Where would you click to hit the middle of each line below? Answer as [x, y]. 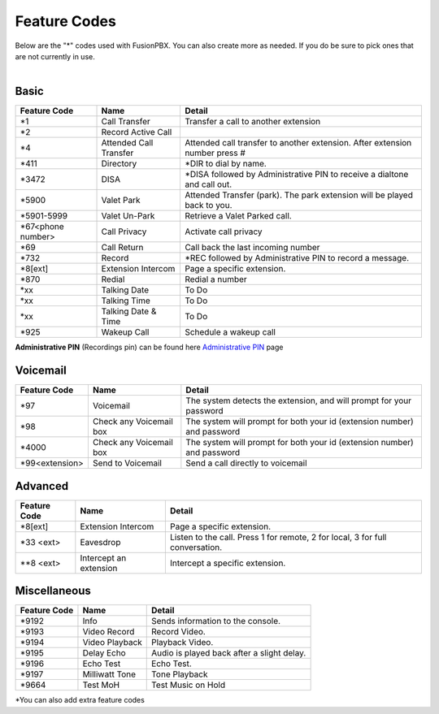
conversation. [196, 547]
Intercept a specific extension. [228, 563]
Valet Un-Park [128, 216]
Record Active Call [137, 132]
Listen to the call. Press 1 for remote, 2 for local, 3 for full [278, 537]
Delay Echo [104, 653]
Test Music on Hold [189, 685]
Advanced [42, 486]
